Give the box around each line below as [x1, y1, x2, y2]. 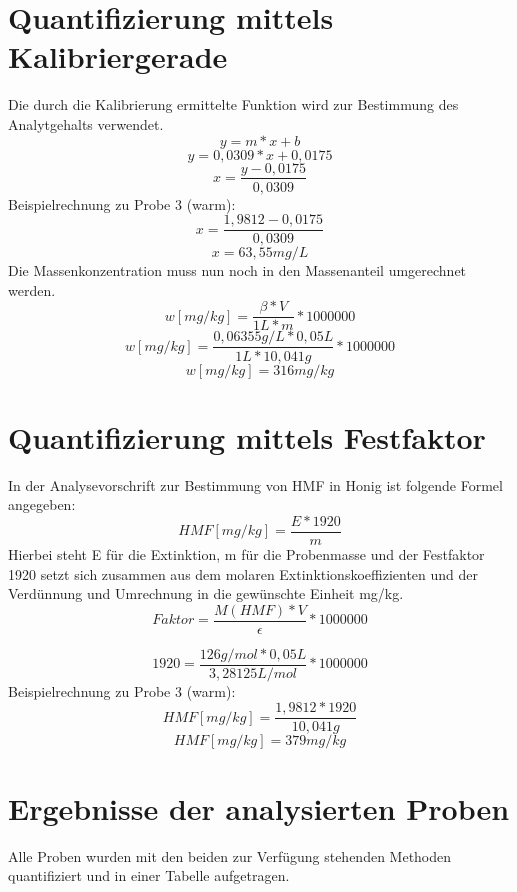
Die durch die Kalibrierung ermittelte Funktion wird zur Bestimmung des [8, 94, 459, 115]
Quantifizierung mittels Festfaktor [8, 416, 486, 457]
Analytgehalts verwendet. [8, 113, 164, 134]
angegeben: [8, 494, 76, 515]
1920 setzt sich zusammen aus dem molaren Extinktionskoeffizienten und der [8, 563, 479, 584]
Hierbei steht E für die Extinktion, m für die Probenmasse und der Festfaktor [8, 543, 485, 564]
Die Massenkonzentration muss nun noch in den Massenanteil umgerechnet [8, 260, 467, 281]
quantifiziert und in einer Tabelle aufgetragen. [8, 865, 290, 886]
